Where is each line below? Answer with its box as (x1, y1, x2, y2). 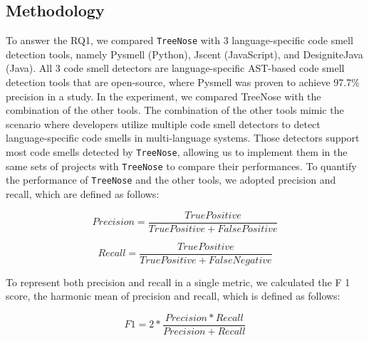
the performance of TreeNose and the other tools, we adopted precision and (6, 172, 336, 187)
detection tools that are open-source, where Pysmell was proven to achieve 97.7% (6, 75, 360, 90)
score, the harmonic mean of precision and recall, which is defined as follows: (6, 288, 341, 303)
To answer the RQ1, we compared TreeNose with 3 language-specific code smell (6, 33, 353, 48)
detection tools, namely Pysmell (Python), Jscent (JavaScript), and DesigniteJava (6, 46, 363, 61)
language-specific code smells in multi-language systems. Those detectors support (6, 130, 360, 145)
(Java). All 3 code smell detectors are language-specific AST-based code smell (6, 61, 345, 75)
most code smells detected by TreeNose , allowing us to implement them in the (6, 145, 348, 159)
